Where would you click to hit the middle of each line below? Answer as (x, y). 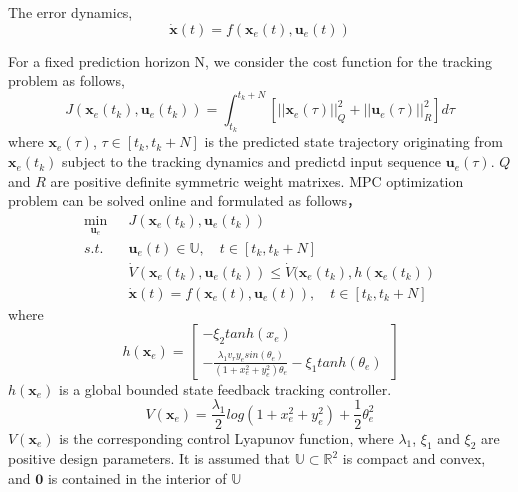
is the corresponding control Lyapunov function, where (226, 437)
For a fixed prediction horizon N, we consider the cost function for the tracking (250, 60)
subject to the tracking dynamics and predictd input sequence (251, 161)
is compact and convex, (414, 458)
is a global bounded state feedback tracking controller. (225, 388)
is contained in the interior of (137, 477)
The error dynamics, (70, 12)
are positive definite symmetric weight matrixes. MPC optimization (257, 180)
